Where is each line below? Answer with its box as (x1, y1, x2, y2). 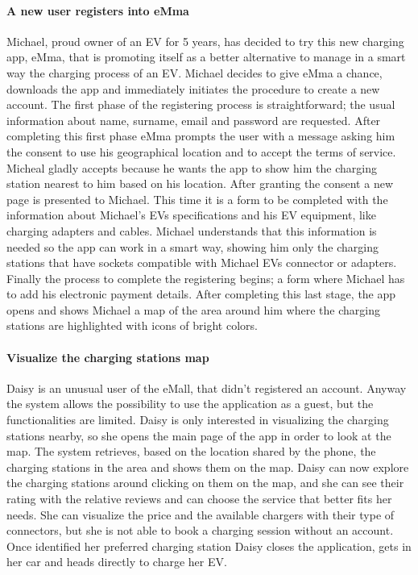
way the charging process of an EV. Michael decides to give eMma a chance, (6, 64, 383, 81)
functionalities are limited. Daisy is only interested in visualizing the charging (6, 411, 389, 428)
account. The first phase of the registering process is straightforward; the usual (6, 96, 395, 113)
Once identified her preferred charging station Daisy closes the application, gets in (6, 537, 412, 554)
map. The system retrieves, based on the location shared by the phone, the (6, 443, 376, 460)
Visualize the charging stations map (6, 348, 209, 365)
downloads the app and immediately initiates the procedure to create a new (6, 80, 380, 97)
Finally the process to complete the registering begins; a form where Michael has (6, 269, 405, 286)
